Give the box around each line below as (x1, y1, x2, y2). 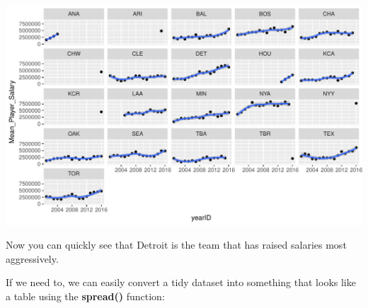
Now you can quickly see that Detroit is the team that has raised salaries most (6, 237, 347, 252)
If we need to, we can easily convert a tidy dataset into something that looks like (6, 275, 356, 290)
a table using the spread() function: (6, 288, 165, 303)
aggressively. (6, 251, 59, 266)
